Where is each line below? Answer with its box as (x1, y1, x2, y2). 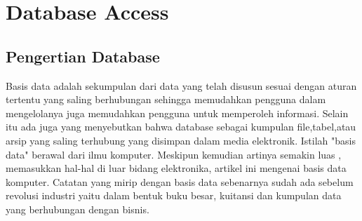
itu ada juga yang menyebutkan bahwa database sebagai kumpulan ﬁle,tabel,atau (6, 119, 356, 134)
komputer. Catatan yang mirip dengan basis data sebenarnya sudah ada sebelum (6, 174, 354, 189)
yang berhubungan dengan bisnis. (6, 201, 149, 216)
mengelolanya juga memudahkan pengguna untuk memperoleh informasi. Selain (6, 105, 349, 120)
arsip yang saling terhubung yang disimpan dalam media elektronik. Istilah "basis (6, 133, 356, 147)
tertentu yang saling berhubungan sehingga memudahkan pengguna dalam (6, 92, 326, 107)
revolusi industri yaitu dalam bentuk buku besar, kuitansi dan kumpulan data (6, 188, 342, 203)
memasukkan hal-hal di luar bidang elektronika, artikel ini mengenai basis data (6, 161, 347, 175)
